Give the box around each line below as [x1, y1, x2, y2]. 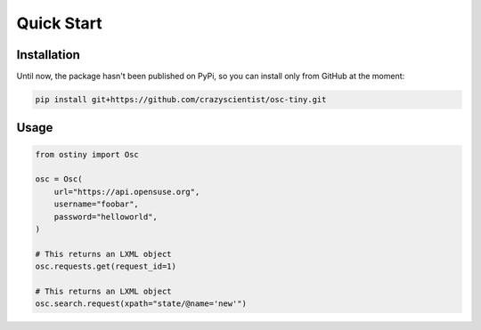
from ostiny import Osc [35, 149, 140, 159]
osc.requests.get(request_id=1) [35, 262, 177, 271]
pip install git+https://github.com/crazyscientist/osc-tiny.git [35, 94, 327, 105]
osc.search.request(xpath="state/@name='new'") [35, 299, 247, 309]
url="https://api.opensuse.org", [53, 187, 200, 197]
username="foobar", [53, 199, 140, 209]
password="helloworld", [53, 212, 158, 221]
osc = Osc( [35, 174, 83, 184]
